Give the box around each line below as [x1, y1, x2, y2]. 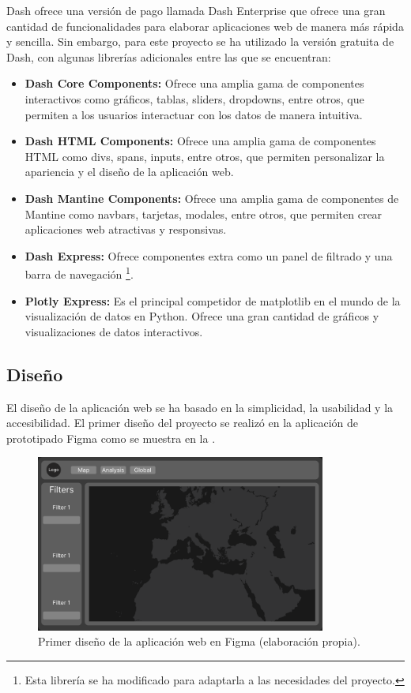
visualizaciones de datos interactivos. [25, 323, 203, 339]
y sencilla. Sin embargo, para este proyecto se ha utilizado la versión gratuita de [6, 33, 394, 50]
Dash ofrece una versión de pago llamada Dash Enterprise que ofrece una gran [6, 2, 386, 18]
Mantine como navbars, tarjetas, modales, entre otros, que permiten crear [25, 205, 383, 222]
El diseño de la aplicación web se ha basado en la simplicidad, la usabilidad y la [6, 399, 394, 415]
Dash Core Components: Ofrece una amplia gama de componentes [25, 75, 364, 92]
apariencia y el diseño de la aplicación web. [25, 163, 234, 180]
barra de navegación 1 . [25, 264, 134, 282]
